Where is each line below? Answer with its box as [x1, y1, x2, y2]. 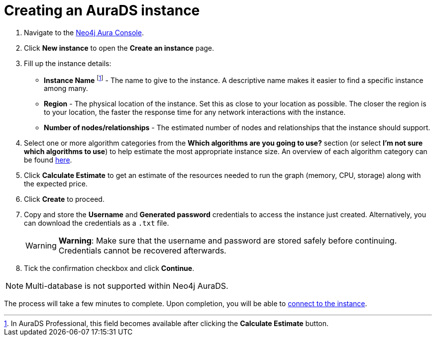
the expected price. [24, 179, 88, 188]
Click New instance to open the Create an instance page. [24, 43, 215, 52]
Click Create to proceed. [24, 195, 105, 204]
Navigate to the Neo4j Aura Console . [24, 28, 144, 37]
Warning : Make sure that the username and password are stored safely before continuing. [58, 236, 397, 246]
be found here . [24, 156, 72, 165]
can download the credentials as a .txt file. [24, 219, 169, 228]
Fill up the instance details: [24, 59, 111, 68]
